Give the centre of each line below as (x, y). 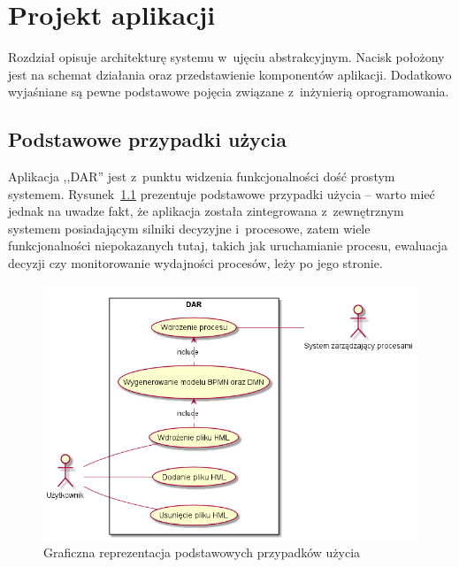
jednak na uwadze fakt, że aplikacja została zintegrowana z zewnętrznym (206, 211)
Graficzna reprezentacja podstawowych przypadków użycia (202, 552)
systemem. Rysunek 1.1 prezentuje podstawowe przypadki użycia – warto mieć (222, 193)
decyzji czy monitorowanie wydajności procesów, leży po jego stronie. (195, 263)
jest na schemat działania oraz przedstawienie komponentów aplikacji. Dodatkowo (230, 74)
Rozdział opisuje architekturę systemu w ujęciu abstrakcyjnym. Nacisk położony (226, 57)
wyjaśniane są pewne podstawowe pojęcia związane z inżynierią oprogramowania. (229, 92)
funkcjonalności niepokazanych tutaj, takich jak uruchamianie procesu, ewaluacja (228, 245)
